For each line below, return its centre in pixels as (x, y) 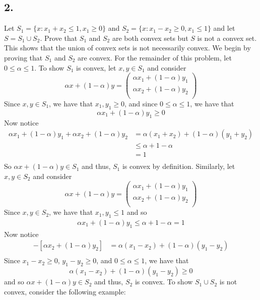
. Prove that (59, 38)
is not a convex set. (227, 38)
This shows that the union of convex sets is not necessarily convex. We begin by (127, 48)
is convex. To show (164, 282)
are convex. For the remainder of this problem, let (155, 57)
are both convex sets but (150, 38)
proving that (23, 57)
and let (224, 28)
